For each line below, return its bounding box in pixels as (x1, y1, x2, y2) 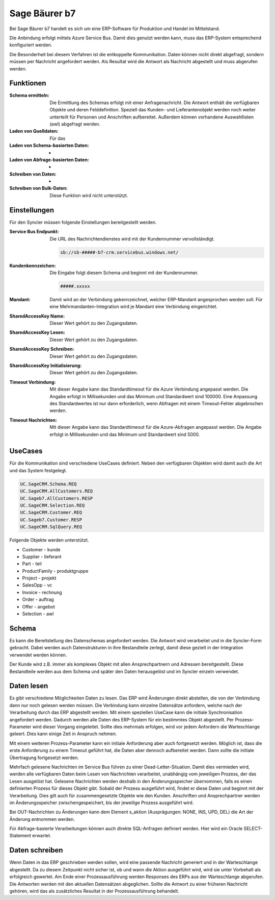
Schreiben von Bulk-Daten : (9, 185, 68, 191)
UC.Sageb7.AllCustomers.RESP (20, 495, 93, 501)
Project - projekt (22, 575, 57, 581)
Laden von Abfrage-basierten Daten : (9, 156, 89, 163)
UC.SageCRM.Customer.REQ (20, 509, 82, 516)
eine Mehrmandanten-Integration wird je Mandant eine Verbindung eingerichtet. (49, 304, 218, 310)
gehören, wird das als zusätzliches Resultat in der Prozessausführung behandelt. (9, 888, 179, 894)
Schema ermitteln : (9, 92, 49, 99)
